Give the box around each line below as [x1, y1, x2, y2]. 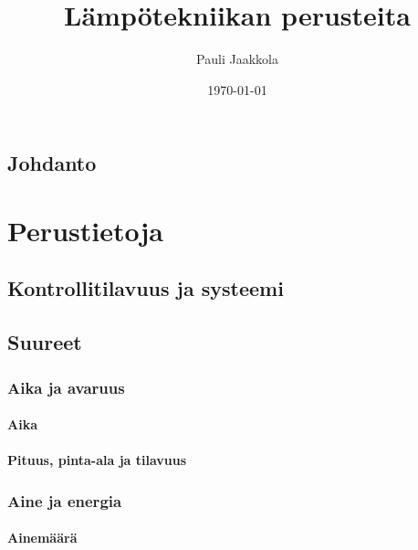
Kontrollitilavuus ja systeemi [7, 274, 284, 302]
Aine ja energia [7, 489, 122, 512]
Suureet [7, 328, 82, 356]
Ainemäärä [7, 528, 78, 547]
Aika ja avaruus [7, 375, 125, 398]
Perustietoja [7, 211, 163, 249]
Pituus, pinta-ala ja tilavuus [7, 450, 187, 470]
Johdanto [7, 149, 97, 177]
